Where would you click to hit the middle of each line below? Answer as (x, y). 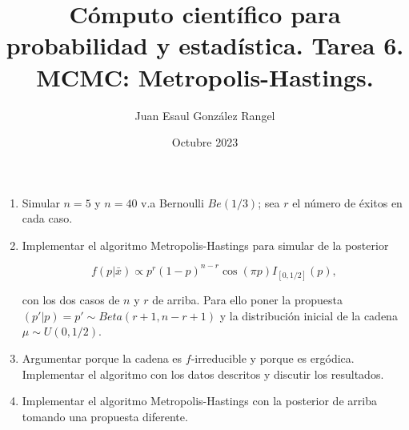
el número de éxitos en (347, 202)
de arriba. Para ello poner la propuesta (247, 300)
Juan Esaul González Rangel (205, 115)
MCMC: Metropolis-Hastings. (205, 76)
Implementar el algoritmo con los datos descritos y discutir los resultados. (203, 374)
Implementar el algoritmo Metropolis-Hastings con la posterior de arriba (199, 401)
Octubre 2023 (205, 142)
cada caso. (47, 218)
